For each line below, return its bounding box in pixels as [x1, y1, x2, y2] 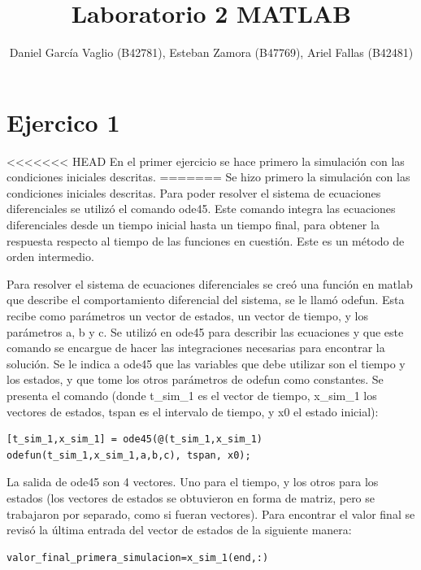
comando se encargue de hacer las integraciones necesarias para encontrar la [7, 339, 385, 356]
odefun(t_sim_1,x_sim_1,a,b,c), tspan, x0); [7, 449, 251, 461]
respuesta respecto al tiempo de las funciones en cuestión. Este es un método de [7, 232, 405, 249]
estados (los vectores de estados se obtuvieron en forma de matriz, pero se [7, 489, 375, 506]
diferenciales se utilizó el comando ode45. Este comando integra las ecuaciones [7, 200, 396, 217]
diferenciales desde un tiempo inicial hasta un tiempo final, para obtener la [7, 216, 380, 233]
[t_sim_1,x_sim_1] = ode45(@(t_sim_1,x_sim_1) [7, 433, 263, 446]
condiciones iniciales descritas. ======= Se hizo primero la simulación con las [7, 168, 410, 185]
